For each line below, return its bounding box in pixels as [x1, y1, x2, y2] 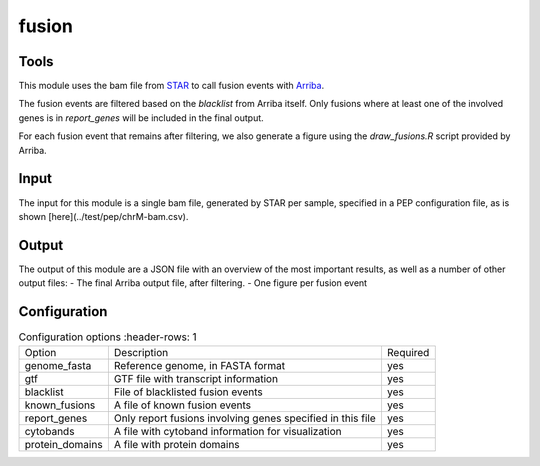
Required [386, 345, 430, 359]
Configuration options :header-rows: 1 [18, 330, 197, 344]
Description [113, 345, 169, 359]
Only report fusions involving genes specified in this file [113, 411, 377, 425]
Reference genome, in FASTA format [113, 358, 285, 372]
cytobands [24, 424, 75, 438]
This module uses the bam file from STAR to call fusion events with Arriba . [18, 80, 325, 92]
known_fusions [24, 398, 96, 412]
